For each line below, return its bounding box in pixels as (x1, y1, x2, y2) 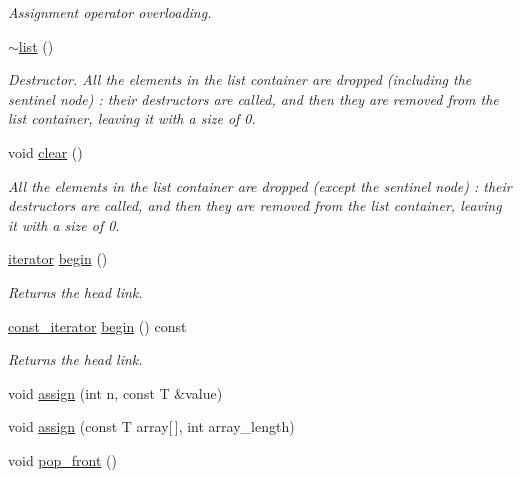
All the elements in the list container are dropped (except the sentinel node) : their (8, 175, 512, 196)
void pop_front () (8, 449, 117, 470)
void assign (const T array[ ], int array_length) (8, 416, 295, 437)
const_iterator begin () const (8, 315, 187, 336)
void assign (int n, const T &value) (8, 382, 223, 403)
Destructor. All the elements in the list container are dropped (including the (8, 69, 472, 90)
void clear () (8, 141, 83, 162)
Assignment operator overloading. (8, 2, 212, 22)
